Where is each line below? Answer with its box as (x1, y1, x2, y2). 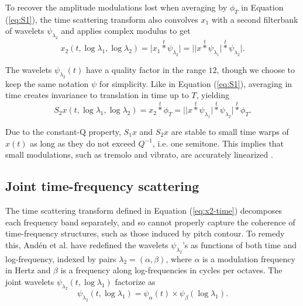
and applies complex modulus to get (61, 25, 191, 37)
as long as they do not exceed (30, 137, 136, 149)
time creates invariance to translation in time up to (5, 89, 189, 101)
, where (166, 252, 192, 265)
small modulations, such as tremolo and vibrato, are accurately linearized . (5, 148, 273, 161)
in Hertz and (5, 264, 51, 276)
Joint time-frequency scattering (5, 177, 199, 195)
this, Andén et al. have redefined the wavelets (5, 238, 168, 251)
